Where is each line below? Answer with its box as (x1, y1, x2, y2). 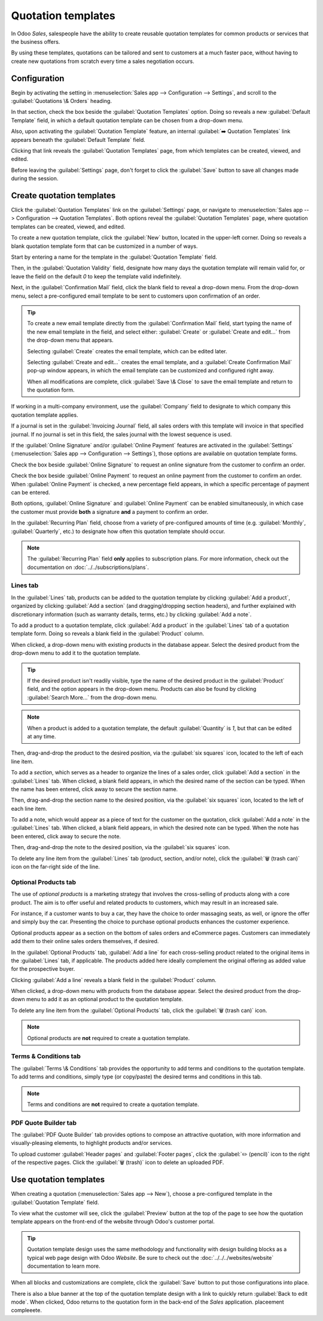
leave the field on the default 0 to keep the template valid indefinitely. (11, 272, 182, 280)
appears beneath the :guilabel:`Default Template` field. (11, 136, 146, 143)
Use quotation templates (11, 1174, 105, 1185)
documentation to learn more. (27, 1262, 100, 1270)
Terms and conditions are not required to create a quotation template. (27, 1101, 199, 1108)
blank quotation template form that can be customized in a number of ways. (11, 243, 198, 250)
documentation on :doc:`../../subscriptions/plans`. (27, 563, 149, 571)
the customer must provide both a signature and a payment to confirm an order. (11, 508, 209, 515)
